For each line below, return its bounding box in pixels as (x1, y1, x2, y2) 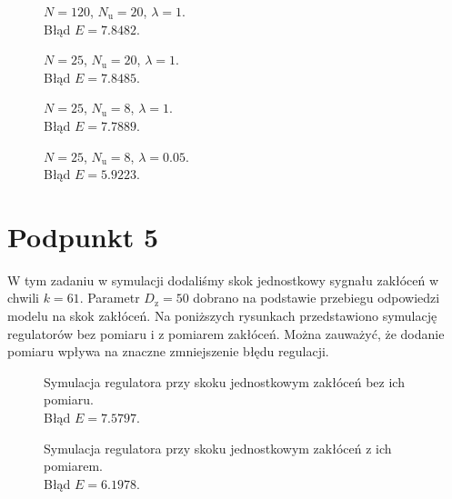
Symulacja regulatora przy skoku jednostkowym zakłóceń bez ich (44, 372, 405, 391)
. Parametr (79, 288, 140, 307)
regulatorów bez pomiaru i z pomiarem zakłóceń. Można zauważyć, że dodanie (7, 324, 445, 343)
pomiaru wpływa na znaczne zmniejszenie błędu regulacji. (7, 342, 329, 361)
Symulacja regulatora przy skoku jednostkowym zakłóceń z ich (44, 438, 392, 457)
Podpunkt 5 (7, 217, 159, 254)
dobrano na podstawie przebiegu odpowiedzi (193, 288, 440, 307)
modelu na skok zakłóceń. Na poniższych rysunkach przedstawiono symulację (7, 306, 437, 325)
